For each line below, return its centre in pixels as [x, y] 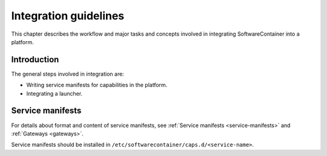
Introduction [35, 60]
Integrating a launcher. [54, 93]
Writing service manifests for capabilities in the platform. [97, 85]
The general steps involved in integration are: [68, 74]
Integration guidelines [68, 16]
